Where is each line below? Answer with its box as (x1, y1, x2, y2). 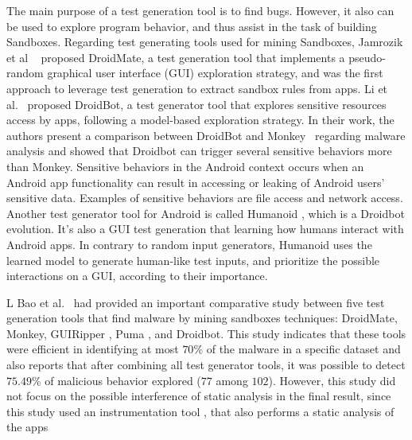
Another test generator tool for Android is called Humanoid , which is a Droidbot (6, 204, 405, 221)
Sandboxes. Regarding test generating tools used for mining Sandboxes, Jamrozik (6, 33, 403, 50)
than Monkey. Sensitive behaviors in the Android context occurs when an (6, 158, 364, 174)
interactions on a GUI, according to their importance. (6, 267, 268, 284)
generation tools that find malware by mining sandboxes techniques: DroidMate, (6, 310, 398, 326)
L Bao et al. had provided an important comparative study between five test (6, 294, 385, 310)
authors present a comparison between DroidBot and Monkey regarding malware (6, 127, 406, 143)
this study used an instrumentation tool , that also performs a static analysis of (6, 403, 395, 419)
